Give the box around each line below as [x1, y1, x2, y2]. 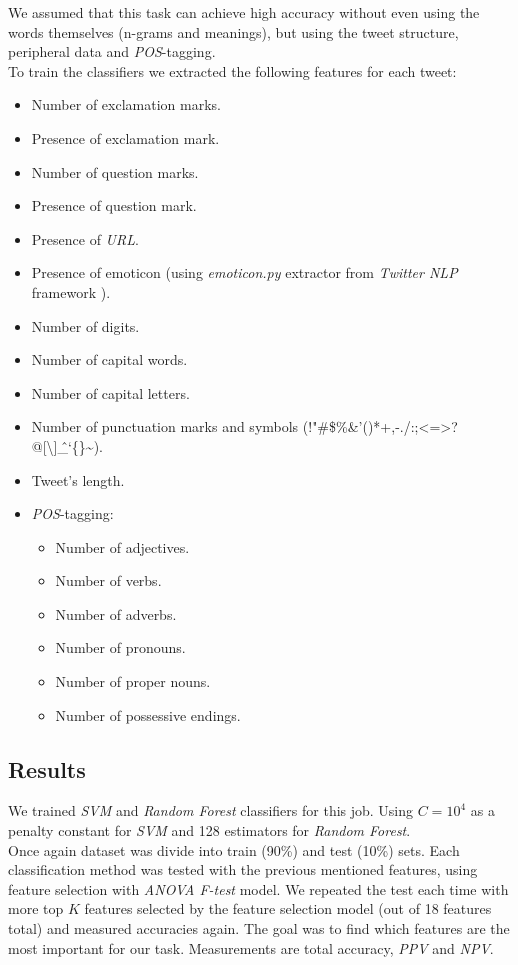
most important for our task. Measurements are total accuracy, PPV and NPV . [8, 937, 494, 958]
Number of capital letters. [31, 382, 190, 403]
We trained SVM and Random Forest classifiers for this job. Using [8, 800, 414, 821]
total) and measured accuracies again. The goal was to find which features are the [8, 918, 510, 939]
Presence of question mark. [31, 195, 197, 216]
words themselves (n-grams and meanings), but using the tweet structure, [8, 21, 459, 42]
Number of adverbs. [55, 603, 177, 624]
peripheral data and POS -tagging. [8, 41, 216, 62]
